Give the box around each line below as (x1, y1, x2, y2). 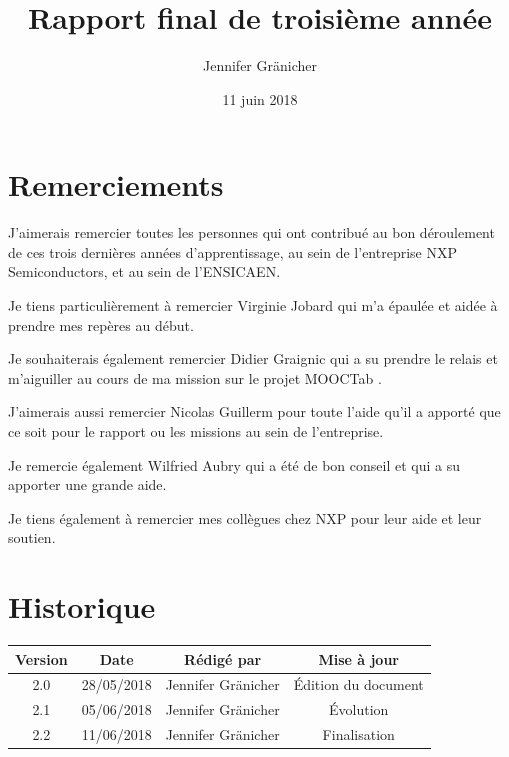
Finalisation (322, 724, 395, 745)
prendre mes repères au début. (8, 314, 194, 335)
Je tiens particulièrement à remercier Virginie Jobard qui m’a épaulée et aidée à (8, 295, 498, 316)
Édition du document (293, 674, 424, 695)
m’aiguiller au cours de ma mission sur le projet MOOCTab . (8, 367, 382, 388)
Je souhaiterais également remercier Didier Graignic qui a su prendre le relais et (8, 348, 498, 369)
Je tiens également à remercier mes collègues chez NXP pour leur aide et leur (8, 507, 482, 528)
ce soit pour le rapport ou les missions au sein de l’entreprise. (8, 421, 384, 441)
